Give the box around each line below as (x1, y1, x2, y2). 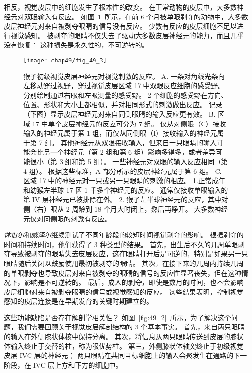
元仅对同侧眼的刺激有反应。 (23, 213, 111, 223)
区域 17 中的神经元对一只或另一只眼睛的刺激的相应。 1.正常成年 (23, 175, 225, 186)
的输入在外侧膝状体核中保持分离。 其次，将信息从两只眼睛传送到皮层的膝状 (4, 331, 244, 342)
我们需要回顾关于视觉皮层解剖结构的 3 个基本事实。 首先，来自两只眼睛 (17, 322, 245, 332)
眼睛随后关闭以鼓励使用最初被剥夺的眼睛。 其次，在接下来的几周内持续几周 (4, 258, 244, 268)
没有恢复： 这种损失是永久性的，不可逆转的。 (4, 40, 149, 50)
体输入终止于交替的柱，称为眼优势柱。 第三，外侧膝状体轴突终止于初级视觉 (4, 341, 244, 351)
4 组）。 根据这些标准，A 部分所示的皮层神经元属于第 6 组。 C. (23, 166, 222, 176)
